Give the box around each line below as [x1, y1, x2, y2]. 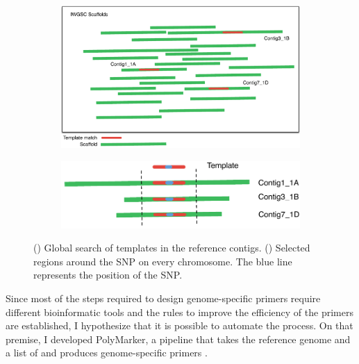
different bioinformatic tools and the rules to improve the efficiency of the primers [6, 304, 353, 319]
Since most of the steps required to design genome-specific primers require [6, 290, 321, 305]
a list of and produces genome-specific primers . [6, 345, 208, 360]
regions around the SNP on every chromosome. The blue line [33, 254, 292, 268]
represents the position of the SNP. [33, 267, 183, 282]
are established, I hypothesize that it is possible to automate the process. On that [6, 318, 353, 333]
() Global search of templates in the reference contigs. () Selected [33, 240, 310, 255]
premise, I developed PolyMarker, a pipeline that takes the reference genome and [6, 331, 351, 346]
